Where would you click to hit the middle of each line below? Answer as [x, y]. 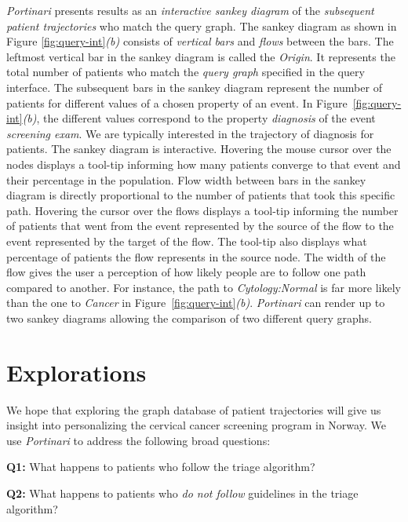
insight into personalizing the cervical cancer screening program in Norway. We [196, 425]
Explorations [76, 372]
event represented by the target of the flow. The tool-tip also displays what [187, 241]
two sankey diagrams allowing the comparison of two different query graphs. [189, 318]
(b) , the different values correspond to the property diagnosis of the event [199, 118]
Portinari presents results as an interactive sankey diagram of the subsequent [190, 10]
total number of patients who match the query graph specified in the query [186, 72]
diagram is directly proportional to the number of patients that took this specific [201, 195]
